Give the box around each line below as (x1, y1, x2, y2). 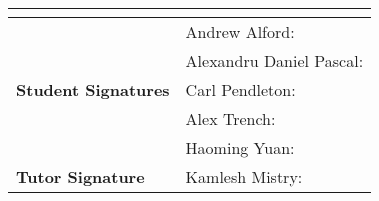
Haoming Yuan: (185, 136, 295, 159)
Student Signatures (16, 78, 170, 101)
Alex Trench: (185, 107, 276, 130)
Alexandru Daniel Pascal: (185, 49, 364, 72)
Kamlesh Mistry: (185, 165, 303, 188)
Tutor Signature (16, 165, 145, 188)
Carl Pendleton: (185, 78, 296, 101)
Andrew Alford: (185, 20, 295, 43)
